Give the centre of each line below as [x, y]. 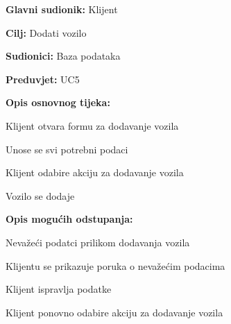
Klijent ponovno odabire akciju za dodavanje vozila [114, 312]
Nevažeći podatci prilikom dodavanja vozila [98, 242]
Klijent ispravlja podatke [59, 289]
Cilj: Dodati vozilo [46, 32]
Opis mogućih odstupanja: [69, 219]
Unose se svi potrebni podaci [67, 149]
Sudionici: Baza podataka [63, 56]
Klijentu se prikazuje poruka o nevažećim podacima [115, 265]
